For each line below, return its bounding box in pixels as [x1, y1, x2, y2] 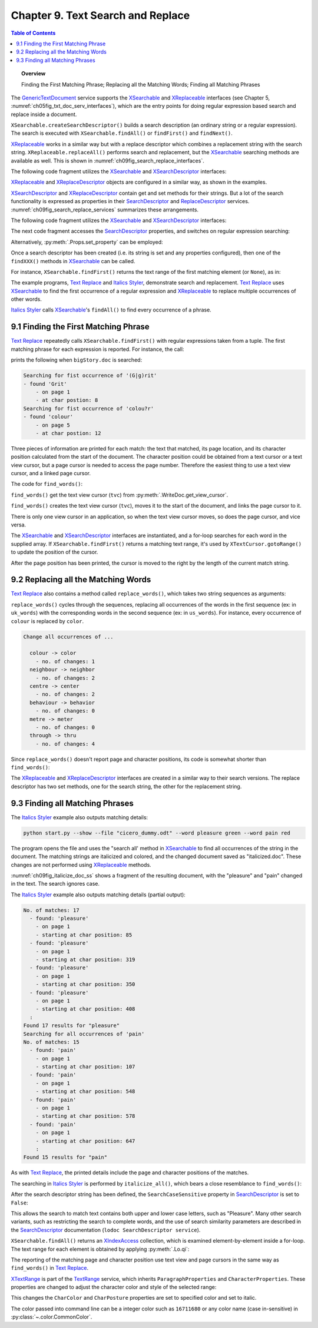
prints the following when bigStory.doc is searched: [11, 356, 143, 363]
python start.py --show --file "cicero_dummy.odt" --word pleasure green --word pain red [23, 829, 291, 836]
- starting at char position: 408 [35, 1006, 135, 1012]
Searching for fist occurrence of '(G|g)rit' [23, 372, 157, 379]
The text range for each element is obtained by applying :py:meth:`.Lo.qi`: [11, 1246, 190, 1253]
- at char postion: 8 [35, 397, 98, 403]
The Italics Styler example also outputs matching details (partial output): [11, 891, 185, 898]
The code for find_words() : [11, 481, 83, 488]
